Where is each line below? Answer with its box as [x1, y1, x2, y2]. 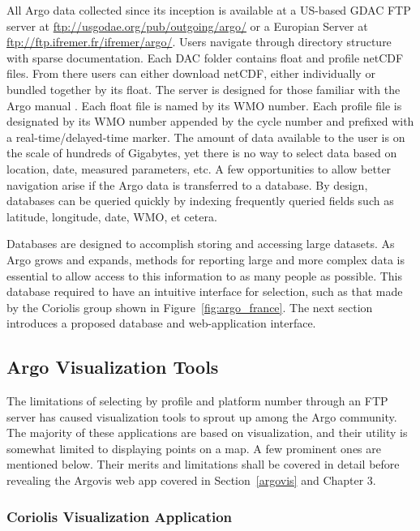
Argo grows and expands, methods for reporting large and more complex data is [6, 251, 405, 268]
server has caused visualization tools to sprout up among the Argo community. [6, 408, 397, 425]
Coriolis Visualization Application [6, 506, 233, 526]
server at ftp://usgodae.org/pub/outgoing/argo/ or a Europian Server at [6, 17, 368, 34]
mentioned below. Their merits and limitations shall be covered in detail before [6, 456, 400, 473]
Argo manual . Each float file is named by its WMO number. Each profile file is [6, 96, 402, 113]
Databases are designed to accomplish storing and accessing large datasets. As [6, 235, 395, 252]
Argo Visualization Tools [6, 354, 219, 379]
